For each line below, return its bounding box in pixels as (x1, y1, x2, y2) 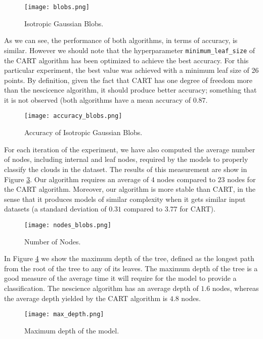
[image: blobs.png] (24, 4, 90, 11)
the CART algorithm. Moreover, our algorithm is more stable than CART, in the (4, 184, 255, 194)
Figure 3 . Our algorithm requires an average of (4, 174, 149, 184)
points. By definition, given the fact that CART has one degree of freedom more (4, 74, 253, 85)
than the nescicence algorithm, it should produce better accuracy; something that (4, 84, 257, 95)
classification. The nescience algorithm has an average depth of (4, 282, 199, 293)
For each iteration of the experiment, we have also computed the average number (4, 144, 255, 154)
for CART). (180, 203, 215, 214)
